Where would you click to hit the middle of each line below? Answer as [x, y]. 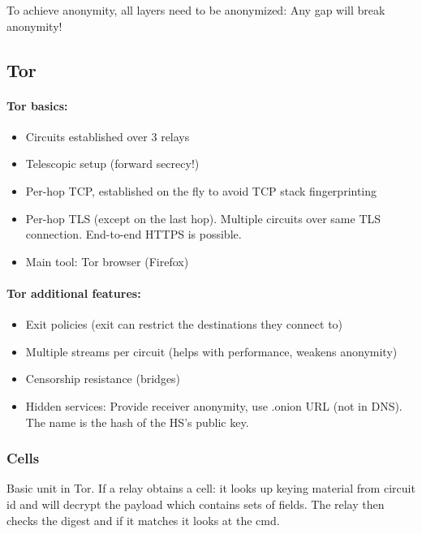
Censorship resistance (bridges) [103, 379]
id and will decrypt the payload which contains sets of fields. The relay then [196, 504]
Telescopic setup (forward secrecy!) [112, 164]
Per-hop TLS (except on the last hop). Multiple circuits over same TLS [203, 218]
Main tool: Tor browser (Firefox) [107, 261]
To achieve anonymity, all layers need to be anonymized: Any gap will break [196, 10]
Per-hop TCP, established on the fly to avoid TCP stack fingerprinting [201, 190]
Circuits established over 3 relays [108, 136]
